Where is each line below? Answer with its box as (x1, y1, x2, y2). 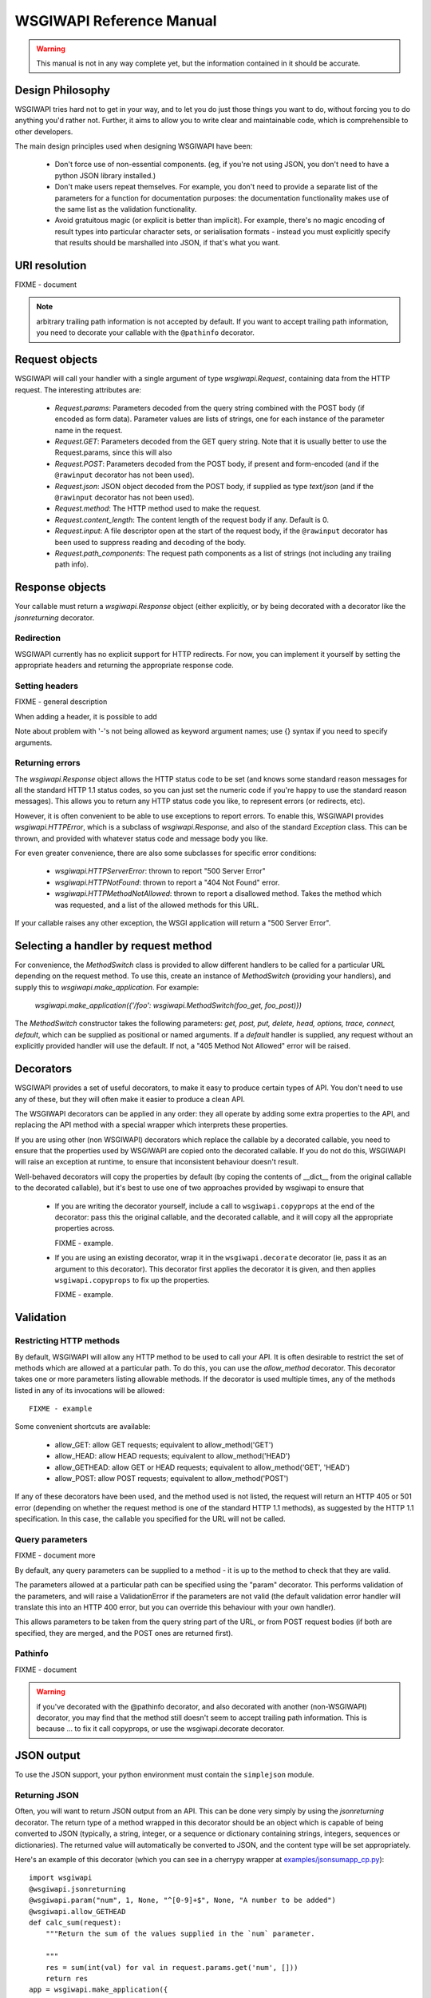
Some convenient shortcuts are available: (14, 1422, 151, 1431)
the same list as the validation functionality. (54, 204, 197, 213)
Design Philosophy (14, 83, 111, 97)
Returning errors (14, 758, 81, 769)
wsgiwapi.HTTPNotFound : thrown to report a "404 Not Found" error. (54, 878, 280, 887)
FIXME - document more (14, 1550, 96, 1560)
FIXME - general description (14, 697, 108, 706)
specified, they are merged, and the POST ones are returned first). (14, 1628, 233, 1638)
